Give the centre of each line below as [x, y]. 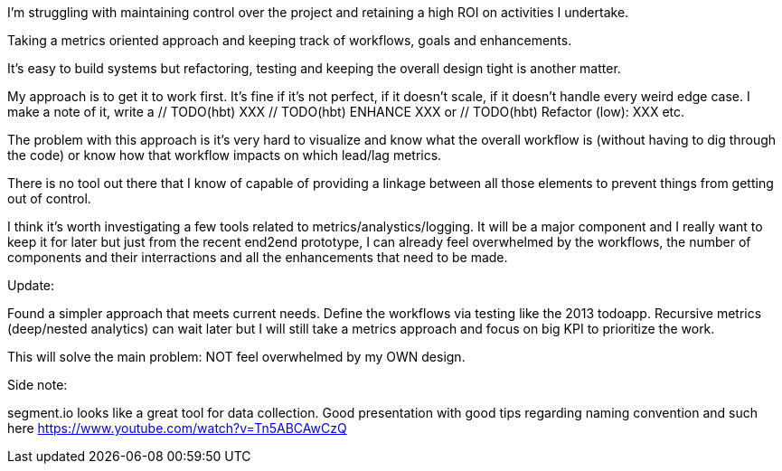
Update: [31, 285]
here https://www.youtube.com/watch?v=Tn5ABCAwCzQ [177, 428]
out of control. [49, 198]
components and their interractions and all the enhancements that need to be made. [258, 257]
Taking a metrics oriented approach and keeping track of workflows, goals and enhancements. [290, 40]
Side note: [38, 385]
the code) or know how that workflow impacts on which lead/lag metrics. [225, 155]
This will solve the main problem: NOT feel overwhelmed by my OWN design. [236, 357]
